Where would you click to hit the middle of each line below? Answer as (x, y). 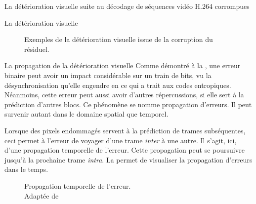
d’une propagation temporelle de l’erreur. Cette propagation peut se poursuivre (125, 150)
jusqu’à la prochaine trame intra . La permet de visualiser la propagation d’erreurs (128, 159)
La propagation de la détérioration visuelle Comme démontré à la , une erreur (123, 65)
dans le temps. (26, 169)
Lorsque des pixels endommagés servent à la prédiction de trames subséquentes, (125, 130)
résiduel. (37, 49)
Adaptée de (42, 195)
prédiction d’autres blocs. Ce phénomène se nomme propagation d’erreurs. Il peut (128, 104)
